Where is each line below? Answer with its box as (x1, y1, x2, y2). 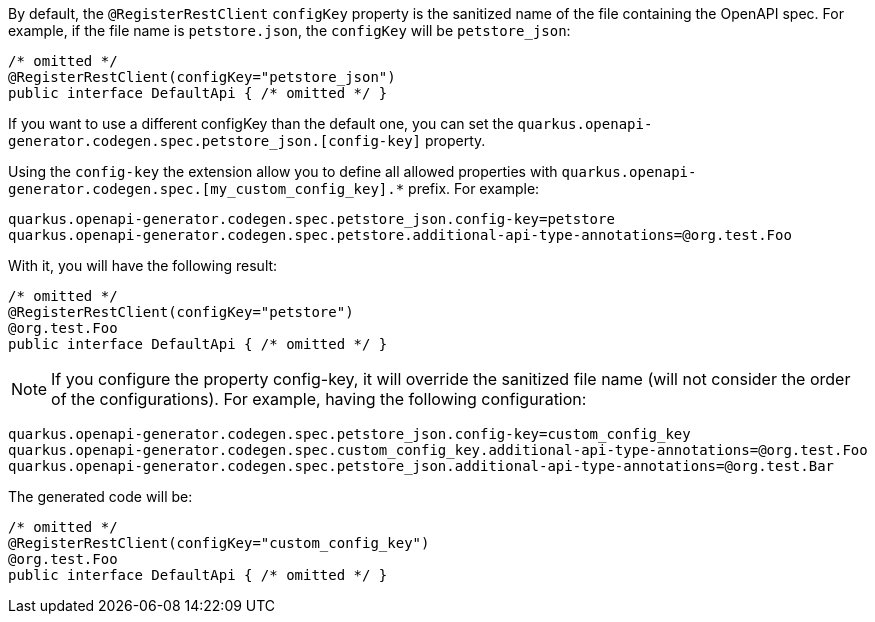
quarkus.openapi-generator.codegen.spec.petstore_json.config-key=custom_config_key (8, 426, 691, 442)
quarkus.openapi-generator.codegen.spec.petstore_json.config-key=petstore (8, 211, 615, 227)
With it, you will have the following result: (8, 257, 278, 274)
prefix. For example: (408, 180, 540, 197)
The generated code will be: (8, 488, 193, 505)
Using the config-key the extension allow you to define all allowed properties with (8, 163, 558, 180)
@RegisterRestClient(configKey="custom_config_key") (8, 535, 430, 551)
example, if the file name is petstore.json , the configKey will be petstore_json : (8, 22, 571, 39)
